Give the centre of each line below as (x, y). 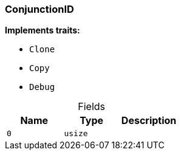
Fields (92, 107)
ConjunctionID (39, 9)
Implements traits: (43, 30)
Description (149, 121)
